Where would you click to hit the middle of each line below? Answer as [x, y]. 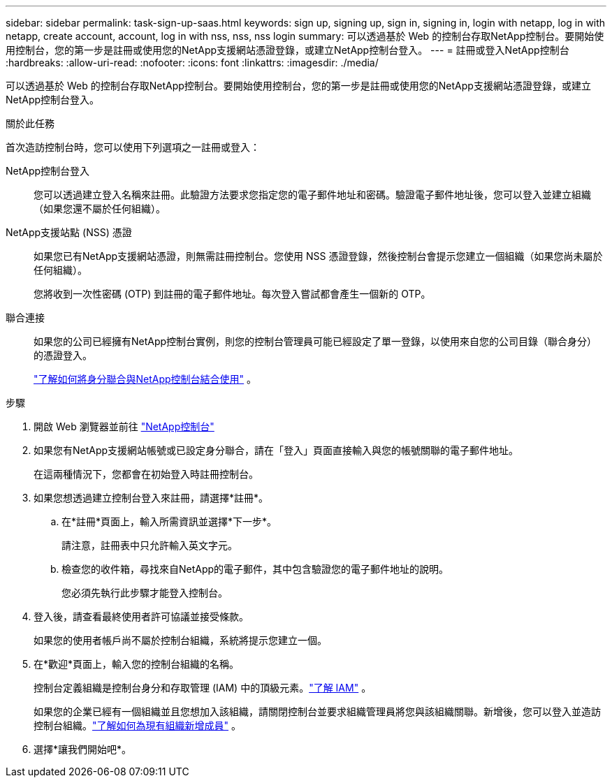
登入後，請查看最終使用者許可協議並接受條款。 [141, 616]
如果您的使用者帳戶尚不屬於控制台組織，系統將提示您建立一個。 [180, 640]
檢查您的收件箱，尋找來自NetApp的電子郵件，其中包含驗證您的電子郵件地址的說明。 [255, 569]
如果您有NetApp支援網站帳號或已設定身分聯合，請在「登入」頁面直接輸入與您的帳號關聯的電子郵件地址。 [276, 450]
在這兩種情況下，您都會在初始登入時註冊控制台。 [146, 474]
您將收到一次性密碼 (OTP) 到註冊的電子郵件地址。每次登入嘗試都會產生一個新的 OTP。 [232, 294]
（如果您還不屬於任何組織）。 [100, 208]
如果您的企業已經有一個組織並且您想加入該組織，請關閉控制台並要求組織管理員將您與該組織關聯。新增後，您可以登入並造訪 [317, 711]
